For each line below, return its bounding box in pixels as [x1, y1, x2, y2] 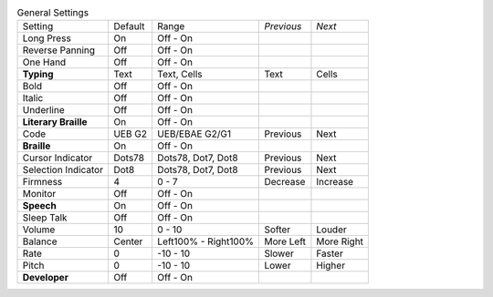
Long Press [22, 32, 72, 45]
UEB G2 [113, 128, 148, 140]
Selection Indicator [22, 164, 104, 177]
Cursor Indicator [22, 151, 93, 164]
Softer [264, 223, 291, 236]
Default [113, 20, 145, 33]
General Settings [16, 6, 89, 19]
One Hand [22, 56, 67, 68]
